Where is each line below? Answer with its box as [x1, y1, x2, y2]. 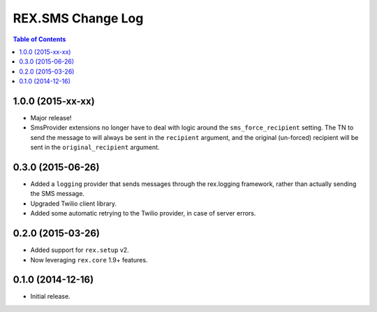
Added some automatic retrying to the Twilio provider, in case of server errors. [30, 209, 256, 218]
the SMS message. [30, 190, 85, 198]
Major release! [30, 114, 72, 122]
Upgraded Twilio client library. [30, 199, 117, 208]
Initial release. [30, 292, 71, 301]
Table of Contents [13, 35, 66, 43]
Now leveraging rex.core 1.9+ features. [30, 255, 148, 264]
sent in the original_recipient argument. [30, 143, 160, 152]
